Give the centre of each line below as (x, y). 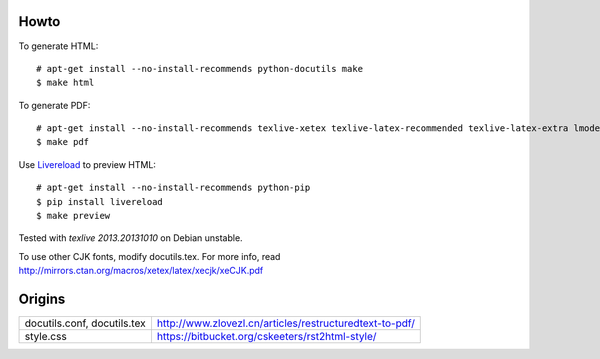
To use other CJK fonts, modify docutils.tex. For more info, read (149, 256)
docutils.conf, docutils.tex (85, 323)
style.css (45, 337)
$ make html (65, 83)
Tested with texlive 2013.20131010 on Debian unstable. (131, 238)
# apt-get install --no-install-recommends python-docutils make (200, 68)
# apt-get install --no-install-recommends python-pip (173, 188)
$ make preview (73, 216)
